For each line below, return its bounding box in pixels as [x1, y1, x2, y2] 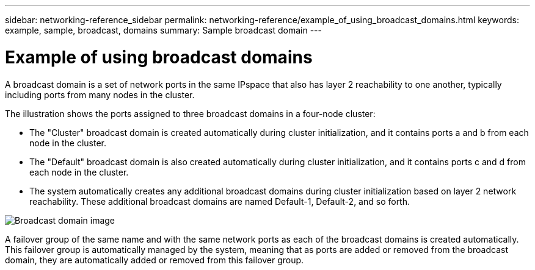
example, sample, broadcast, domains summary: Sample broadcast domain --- [5, 25, 322, 35]
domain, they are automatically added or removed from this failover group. [5, 254, 304, 265]
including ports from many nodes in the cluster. [5, 89, 195, 100]
